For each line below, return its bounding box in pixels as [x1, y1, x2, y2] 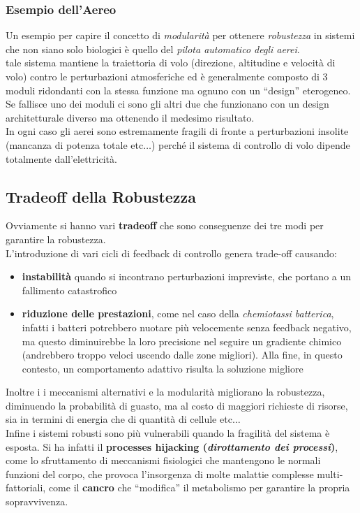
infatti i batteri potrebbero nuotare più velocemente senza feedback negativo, [22, 319, 352, 334]
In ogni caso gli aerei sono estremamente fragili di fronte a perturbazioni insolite [6, 124, 349, 138]
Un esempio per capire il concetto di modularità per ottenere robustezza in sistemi [6, 28, 355, 43]
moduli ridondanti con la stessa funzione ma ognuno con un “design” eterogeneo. [6, 82, 351, 97]
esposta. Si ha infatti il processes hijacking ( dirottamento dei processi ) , [6, 439, 338, 454]
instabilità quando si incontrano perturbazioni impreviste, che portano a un [22, 269, 352, 284]
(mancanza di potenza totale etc [6, 137, 144, 152]
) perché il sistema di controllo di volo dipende [151, 137, 350, 152]
